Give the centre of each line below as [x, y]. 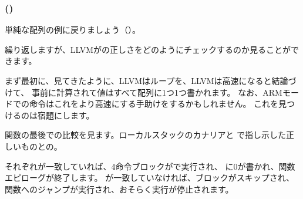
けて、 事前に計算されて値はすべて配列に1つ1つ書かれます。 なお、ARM [144, 92]
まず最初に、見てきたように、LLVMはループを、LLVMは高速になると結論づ [151, 80]
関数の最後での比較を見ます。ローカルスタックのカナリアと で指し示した [145, 135]
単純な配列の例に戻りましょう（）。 [73, 30]
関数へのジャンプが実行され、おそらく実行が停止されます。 [119, 189]
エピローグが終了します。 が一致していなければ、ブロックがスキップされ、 [149, 178]
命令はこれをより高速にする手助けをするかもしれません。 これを [154, 104]
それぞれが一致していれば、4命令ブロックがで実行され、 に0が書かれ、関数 [150, 166]
